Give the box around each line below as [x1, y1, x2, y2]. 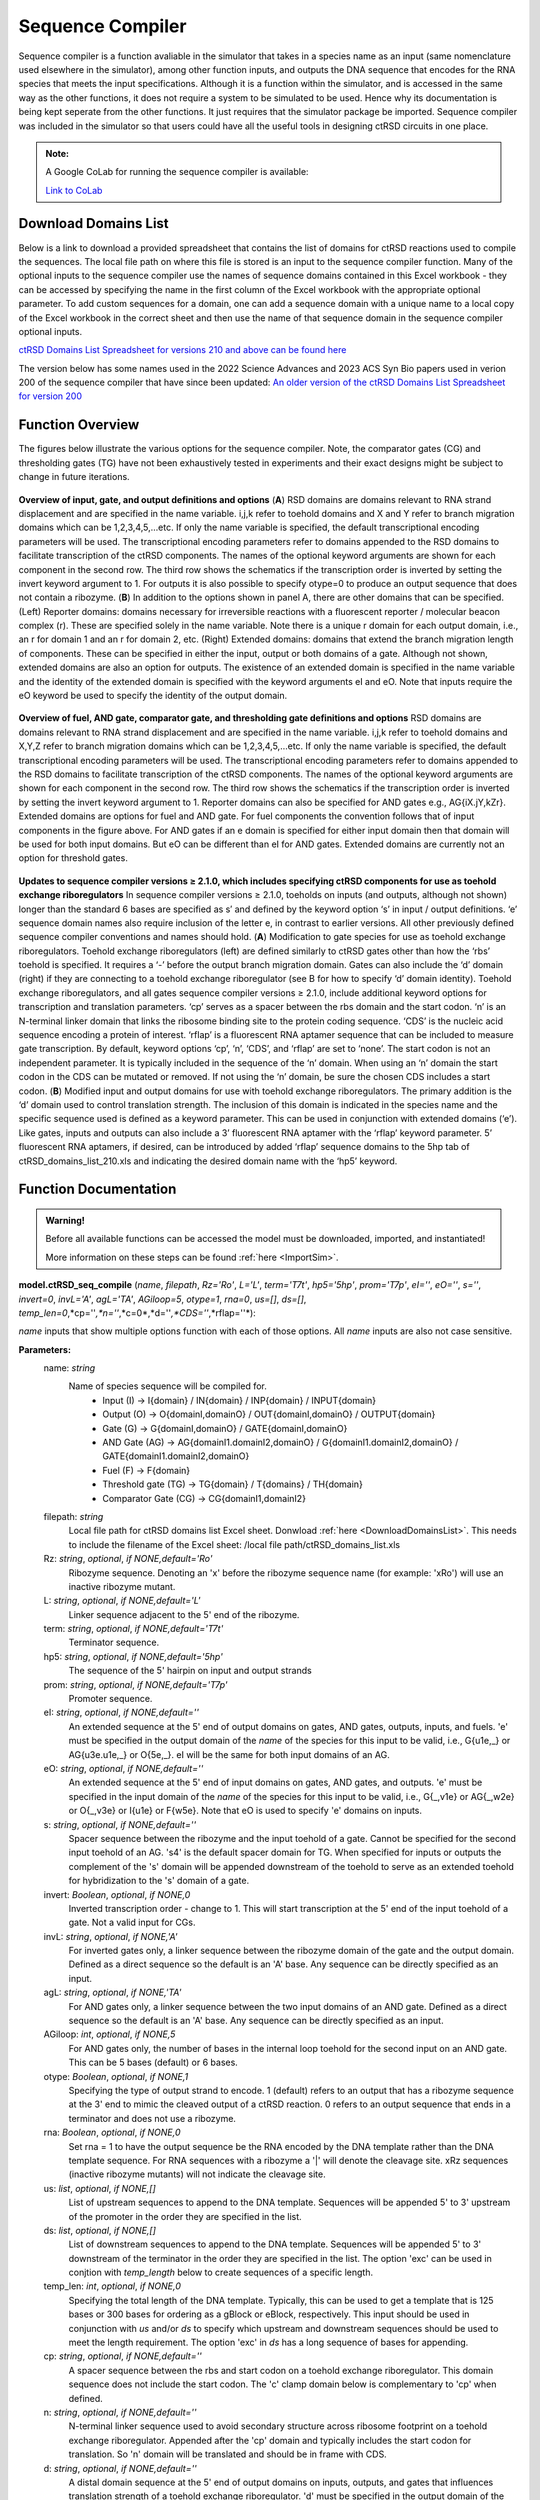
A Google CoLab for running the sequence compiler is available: [45, 166, 309, 178]
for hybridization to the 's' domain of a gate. [68, 1875, 250, 1887]
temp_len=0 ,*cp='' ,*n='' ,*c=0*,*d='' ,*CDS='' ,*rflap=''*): [18, 1306, 257, 1319]
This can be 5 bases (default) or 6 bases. [68, 2056, 239, 2069]
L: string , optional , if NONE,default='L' [43, 1595, 201, 1607]
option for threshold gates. [18, 852, 129, 864]
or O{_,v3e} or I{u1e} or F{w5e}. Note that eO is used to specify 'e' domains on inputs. [68, 1805, 423, 1817]
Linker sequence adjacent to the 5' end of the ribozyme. [68, 1608, 300, 1620]
